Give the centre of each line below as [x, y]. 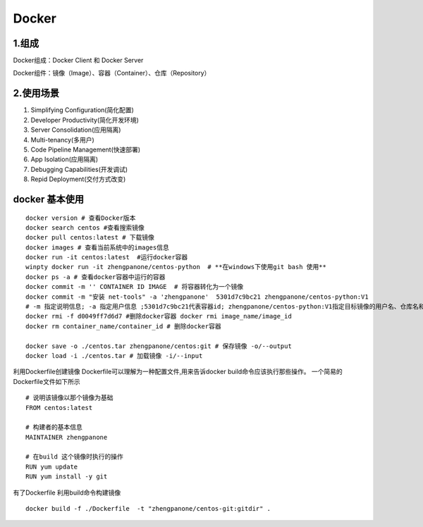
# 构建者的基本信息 [54, 427]
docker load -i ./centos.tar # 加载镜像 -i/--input [114, 355]
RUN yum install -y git [67, 477]
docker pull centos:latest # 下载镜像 [90, 237]
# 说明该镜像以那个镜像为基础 [69, 398]
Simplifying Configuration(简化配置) [82, 110]
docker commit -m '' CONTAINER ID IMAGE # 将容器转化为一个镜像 [135, 287]
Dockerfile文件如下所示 [47, 381]
